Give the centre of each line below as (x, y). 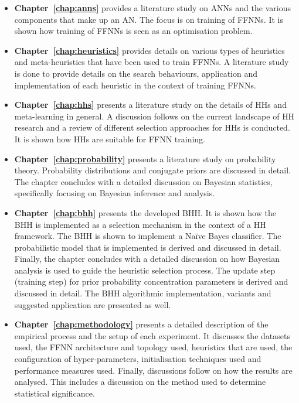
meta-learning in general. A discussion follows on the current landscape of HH (154, 116)
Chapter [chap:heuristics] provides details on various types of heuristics (149, 50)
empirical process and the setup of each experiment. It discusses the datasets (152, 335)
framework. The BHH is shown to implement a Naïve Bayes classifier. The (148, 236)
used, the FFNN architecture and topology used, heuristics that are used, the (153, 347)
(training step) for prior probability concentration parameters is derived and (151, 281)
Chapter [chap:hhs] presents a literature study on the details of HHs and (150, 105)
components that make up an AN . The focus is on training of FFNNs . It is (149, 19)
